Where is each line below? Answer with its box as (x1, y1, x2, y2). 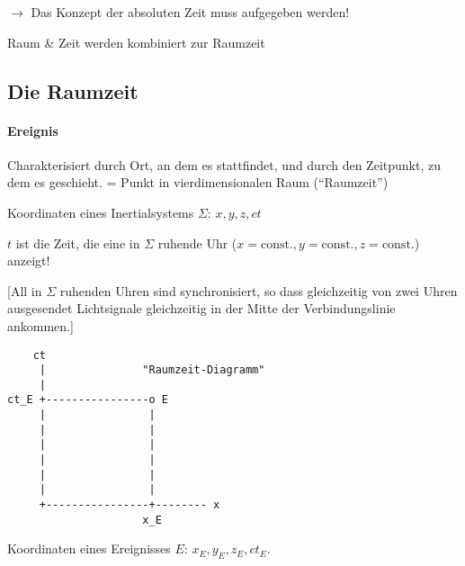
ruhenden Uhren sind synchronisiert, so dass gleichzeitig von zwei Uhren (59, 281, 458, 300)
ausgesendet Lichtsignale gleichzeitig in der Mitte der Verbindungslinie (7, 299, 396, 318)
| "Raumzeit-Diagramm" (39, 364, 265, 377)
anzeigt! (7, 251, 50, 270)
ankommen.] (7, 316, 74, 335)
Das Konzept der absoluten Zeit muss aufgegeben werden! (31, 3, 350, 21)
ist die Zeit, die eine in (15, 233, 140, 252)
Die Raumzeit (7, 76, 139, 104)
